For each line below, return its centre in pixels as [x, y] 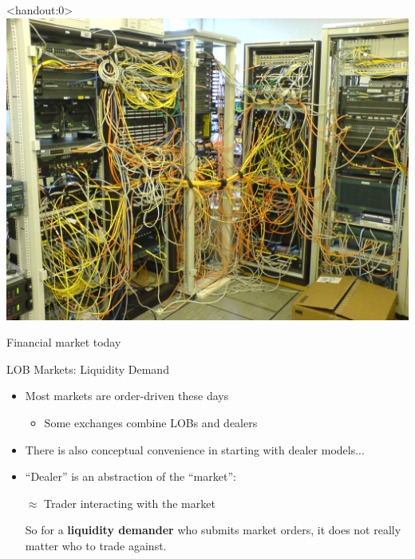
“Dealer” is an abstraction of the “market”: [130, 476]
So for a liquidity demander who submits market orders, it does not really [213, 530]
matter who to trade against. [96, 545]
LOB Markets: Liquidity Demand [88, 369]
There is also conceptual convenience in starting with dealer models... [195, 449]
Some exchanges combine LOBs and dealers [151, 422]
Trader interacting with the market [130, 503]
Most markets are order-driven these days [127, 396]
